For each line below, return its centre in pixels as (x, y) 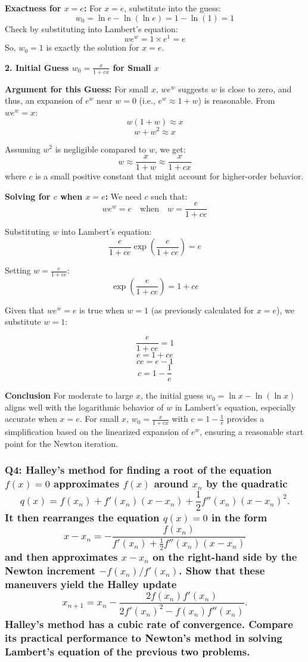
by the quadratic (247, 484)
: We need (123, 196)
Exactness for (33, 8)
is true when (102, 310)
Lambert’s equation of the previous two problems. (127, 652)
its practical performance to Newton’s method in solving (144, 638)
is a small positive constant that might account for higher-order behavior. (169, 176)
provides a (245, 419)
